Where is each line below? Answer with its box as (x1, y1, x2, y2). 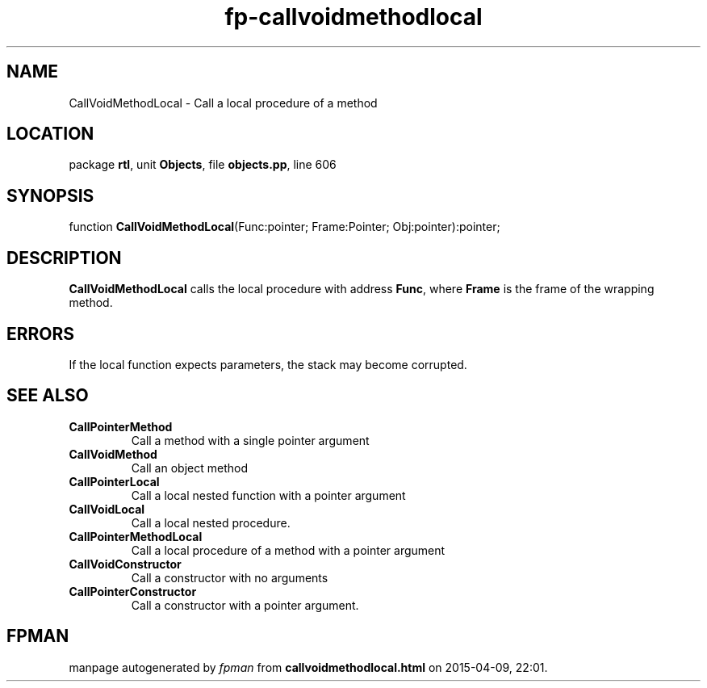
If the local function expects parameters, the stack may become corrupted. (69, 357, 467, 371)
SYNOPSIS (6, 185, 94, 206)
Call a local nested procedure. (131, 515, 291, 530)
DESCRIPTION (6, 247, 122, 268)
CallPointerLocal (69, 474, 160, 489)
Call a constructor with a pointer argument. (131, 598, 359, 612)
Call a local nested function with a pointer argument (131, 488, 406, 502)
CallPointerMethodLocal (69, 529, 203, 543)
